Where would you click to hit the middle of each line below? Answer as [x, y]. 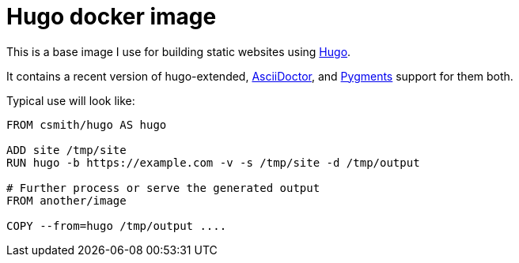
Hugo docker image [112, 17]
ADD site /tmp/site [66, 150]
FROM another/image [66, 200]
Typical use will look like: [71, 100]
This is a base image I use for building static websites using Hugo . [179, 51]
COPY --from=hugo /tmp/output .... [117, 225]
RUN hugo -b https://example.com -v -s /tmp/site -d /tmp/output [213, 162]
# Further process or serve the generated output [163, 188]
